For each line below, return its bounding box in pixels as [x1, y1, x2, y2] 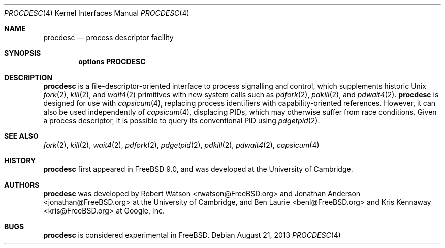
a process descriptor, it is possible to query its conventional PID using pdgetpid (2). [43, 116, 320, 125]
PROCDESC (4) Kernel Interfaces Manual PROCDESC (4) [4, 9, 189, 17]
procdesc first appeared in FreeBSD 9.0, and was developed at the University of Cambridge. [43, 165, 353, 173]
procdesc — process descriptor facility [43, 33, 174, 42]
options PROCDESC [78, 57, 146, 66]
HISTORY [4, 156, 36, 165]
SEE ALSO [4, 132, 39, 140]
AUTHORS [4, 181, 40, 189]
